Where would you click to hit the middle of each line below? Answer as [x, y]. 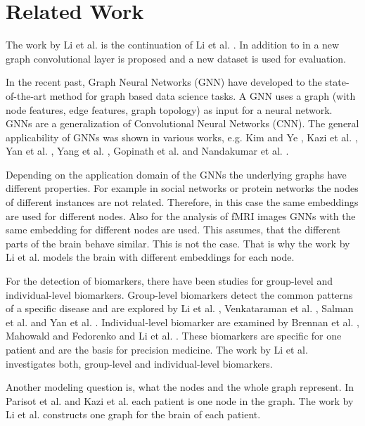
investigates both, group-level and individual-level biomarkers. [139, 363]
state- [337, 82]
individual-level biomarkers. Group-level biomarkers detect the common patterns [179, 294]
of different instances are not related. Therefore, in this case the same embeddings [182, 202]
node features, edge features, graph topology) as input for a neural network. [169, 109]
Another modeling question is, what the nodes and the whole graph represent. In [180, 387]
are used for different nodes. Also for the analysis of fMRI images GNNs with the [181, 215]
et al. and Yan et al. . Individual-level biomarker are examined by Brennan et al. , [182, 322]
